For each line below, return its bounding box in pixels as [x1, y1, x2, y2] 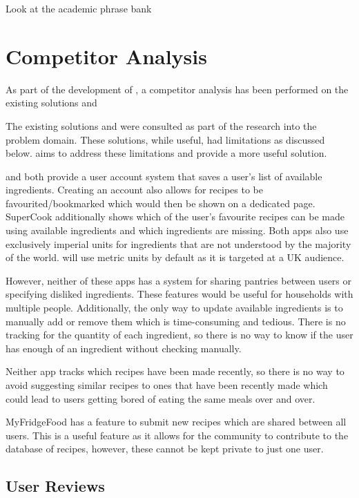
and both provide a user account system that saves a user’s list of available [6, 169, 322, 183]
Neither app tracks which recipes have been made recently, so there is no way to [6, 364, 345, 379]
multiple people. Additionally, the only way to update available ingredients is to [6, 300, 343, 315]
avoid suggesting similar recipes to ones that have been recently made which [6, 378, 328, 392]
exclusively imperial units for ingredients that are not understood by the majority [6, 236, 351, 251]
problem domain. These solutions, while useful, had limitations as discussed [6, 132, 325, 146]
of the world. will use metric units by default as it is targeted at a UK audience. [6, 250, 345, 265]
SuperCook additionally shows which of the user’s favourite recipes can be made [6, 209, 345, 224]
